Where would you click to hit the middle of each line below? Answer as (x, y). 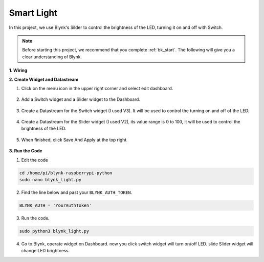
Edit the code (35, 160)
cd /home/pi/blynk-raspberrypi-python (66, 173)
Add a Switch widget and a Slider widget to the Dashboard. (81, 99)
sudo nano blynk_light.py (50, 179)
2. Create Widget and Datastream (44, 79)
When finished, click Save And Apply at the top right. (75, 140)
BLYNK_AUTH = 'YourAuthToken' (55, 205)
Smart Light (33, 13)
